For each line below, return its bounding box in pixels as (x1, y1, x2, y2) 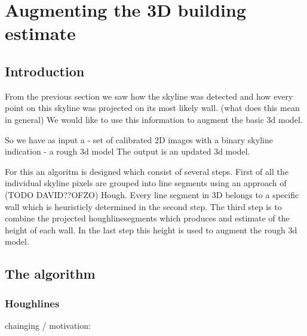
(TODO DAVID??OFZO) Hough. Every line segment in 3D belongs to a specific (5, 188, 299, 201)
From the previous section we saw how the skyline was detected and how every (5, 90, 293, 102)
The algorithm (5, 264, 96, 283)
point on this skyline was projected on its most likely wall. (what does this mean (5, 101, 300, 114)
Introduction (5, 61, 85, 80)
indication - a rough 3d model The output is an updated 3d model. (5, 145, 250, 158)
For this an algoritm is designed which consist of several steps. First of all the (5, 165, 288, 177)
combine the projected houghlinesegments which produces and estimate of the (5, 212, 290, 224)
